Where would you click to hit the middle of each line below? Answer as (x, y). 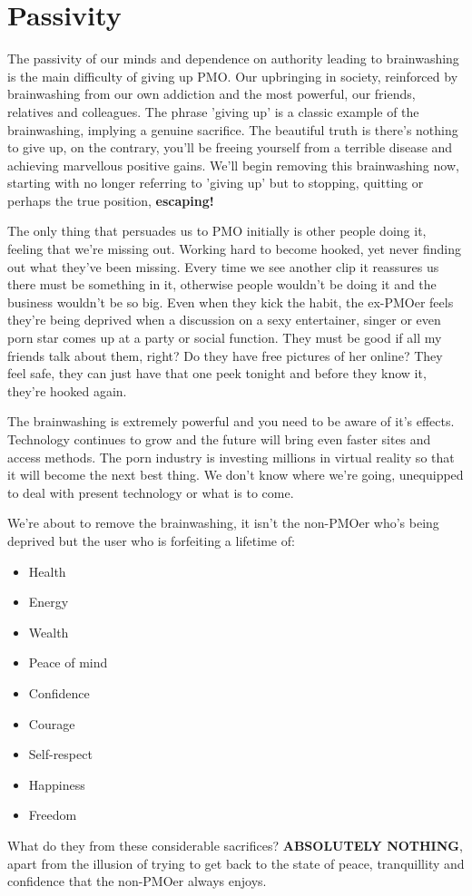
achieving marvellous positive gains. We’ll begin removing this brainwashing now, (233, 165)
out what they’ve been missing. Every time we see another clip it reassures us (223, 266)
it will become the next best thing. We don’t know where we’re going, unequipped (236, 475)
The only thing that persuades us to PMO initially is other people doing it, (217, 231)
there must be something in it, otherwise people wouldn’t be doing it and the (222, 284)
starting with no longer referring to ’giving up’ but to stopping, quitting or (216, 183)
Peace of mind (68, 662)
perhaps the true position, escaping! (111, 200)
